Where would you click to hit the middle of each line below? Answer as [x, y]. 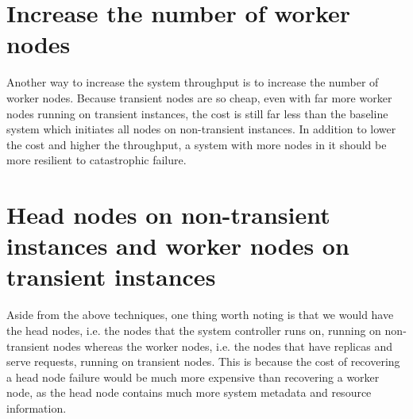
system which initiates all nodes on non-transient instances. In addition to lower [201, 129]
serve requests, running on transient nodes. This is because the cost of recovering [203, 361]
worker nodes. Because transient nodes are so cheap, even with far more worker [199, 97]
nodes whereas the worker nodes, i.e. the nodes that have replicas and [222, 346]
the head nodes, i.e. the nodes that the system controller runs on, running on [194, 330]
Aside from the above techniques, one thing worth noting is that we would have [200, 315]
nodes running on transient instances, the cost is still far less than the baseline [197, 113]
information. [37, 407]
